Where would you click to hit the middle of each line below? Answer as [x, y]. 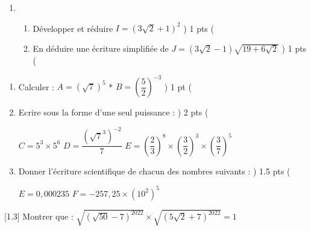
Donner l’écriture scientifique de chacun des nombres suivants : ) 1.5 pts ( [154, 171]
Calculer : [36, 86]
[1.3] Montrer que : [39, 216]
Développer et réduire [73, 28]
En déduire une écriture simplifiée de [101, 48]
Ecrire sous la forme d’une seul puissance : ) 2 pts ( [113, 112]
